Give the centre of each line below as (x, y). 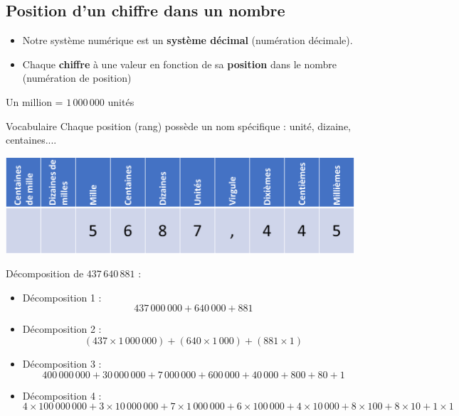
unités (121, 101)
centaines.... (31, 140)
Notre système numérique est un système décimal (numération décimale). (188, 40)
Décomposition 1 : (62, 297)
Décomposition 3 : (62, 363)
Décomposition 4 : (62, 395)
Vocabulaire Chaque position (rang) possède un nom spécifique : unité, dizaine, (178, 126)
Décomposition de (45, 273)
